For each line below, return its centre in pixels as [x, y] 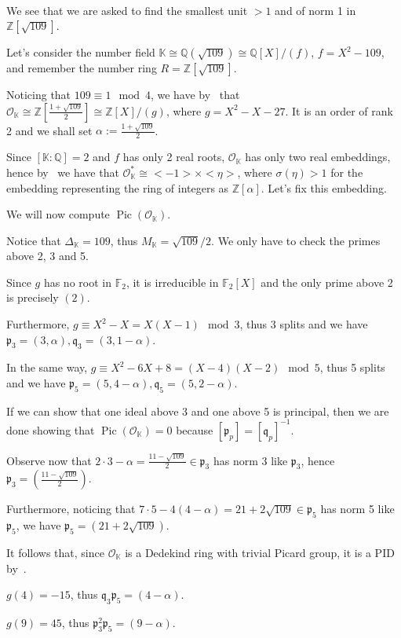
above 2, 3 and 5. [47, 256]
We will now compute [58, 214]
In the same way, [47, 367]
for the [347, 172]
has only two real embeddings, [318, 157]
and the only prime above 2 [327, 282]
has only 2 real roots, [174, 157]
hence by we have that [63, 172]
